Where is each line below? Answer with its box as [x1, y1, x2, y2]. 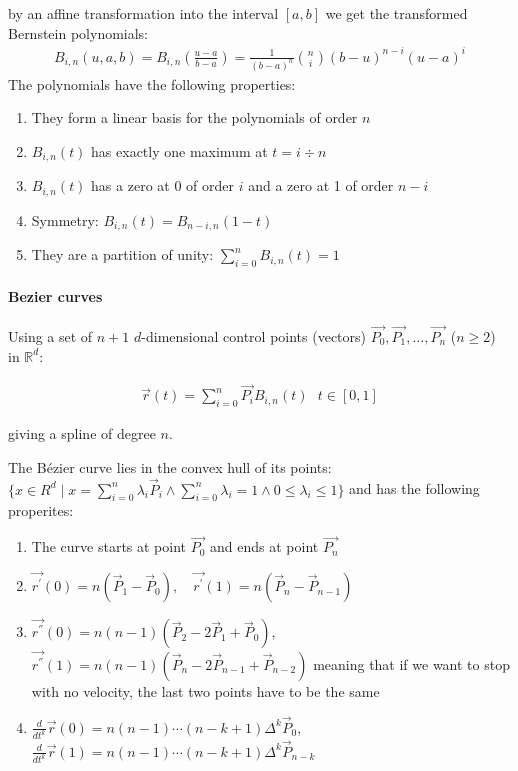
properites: [8, 500, 74, 521]
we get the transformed [325, 3, 468, 23]
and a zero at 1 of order [248, 175, 394, 196]
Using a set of [8, 325, 93, 346]
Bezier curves [8, 285, 103, 306]
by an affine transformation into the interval [8, 3, 279, 23]
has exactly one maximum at [91, 140, 268, 161]
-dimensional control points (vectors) [141, 325, 366, 346]
